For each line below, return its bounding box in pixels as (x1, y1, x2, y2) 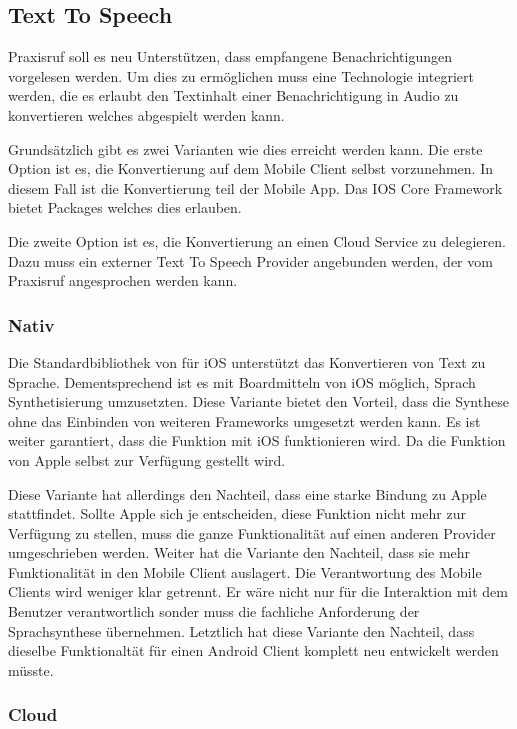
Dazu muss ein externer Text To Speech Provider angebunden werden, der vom (8, 250, 493, 271)
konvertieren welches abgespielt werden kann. (8, 104, 285, 125)
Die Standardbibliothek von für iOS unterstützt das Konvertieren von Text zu (8, 351, 486, 372)
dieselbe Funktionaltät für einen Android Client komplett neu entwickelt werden (8, 640, 499, 661)
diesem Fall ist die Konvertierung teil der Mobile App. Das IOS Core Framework (8, 177, 503, 198)
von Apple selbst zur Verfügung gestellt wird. (8, 449, 286, 470)
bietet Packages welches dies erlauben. (8, 197, 242, 218)
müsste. (8, 659, 54, 680)
